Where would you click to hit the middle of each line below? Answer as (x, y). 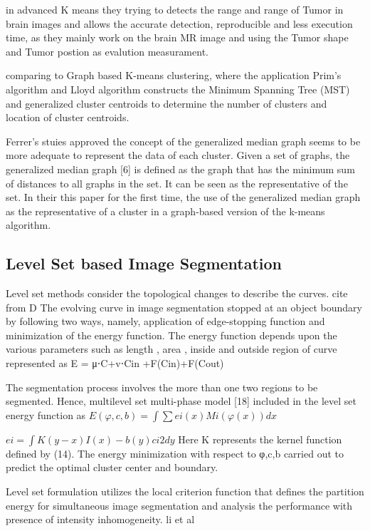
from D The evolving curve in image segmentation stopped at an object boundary (184, 307)
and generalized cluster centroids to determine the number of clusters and (166, 103)
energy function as (46, 414)
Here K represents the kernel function (260, 439)
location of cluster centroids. (68, 117)
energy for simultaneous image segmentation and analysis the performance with (179, 505)
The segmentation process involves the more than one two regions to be (162, 387)
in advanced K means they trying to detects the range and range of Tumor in (175, 9)
